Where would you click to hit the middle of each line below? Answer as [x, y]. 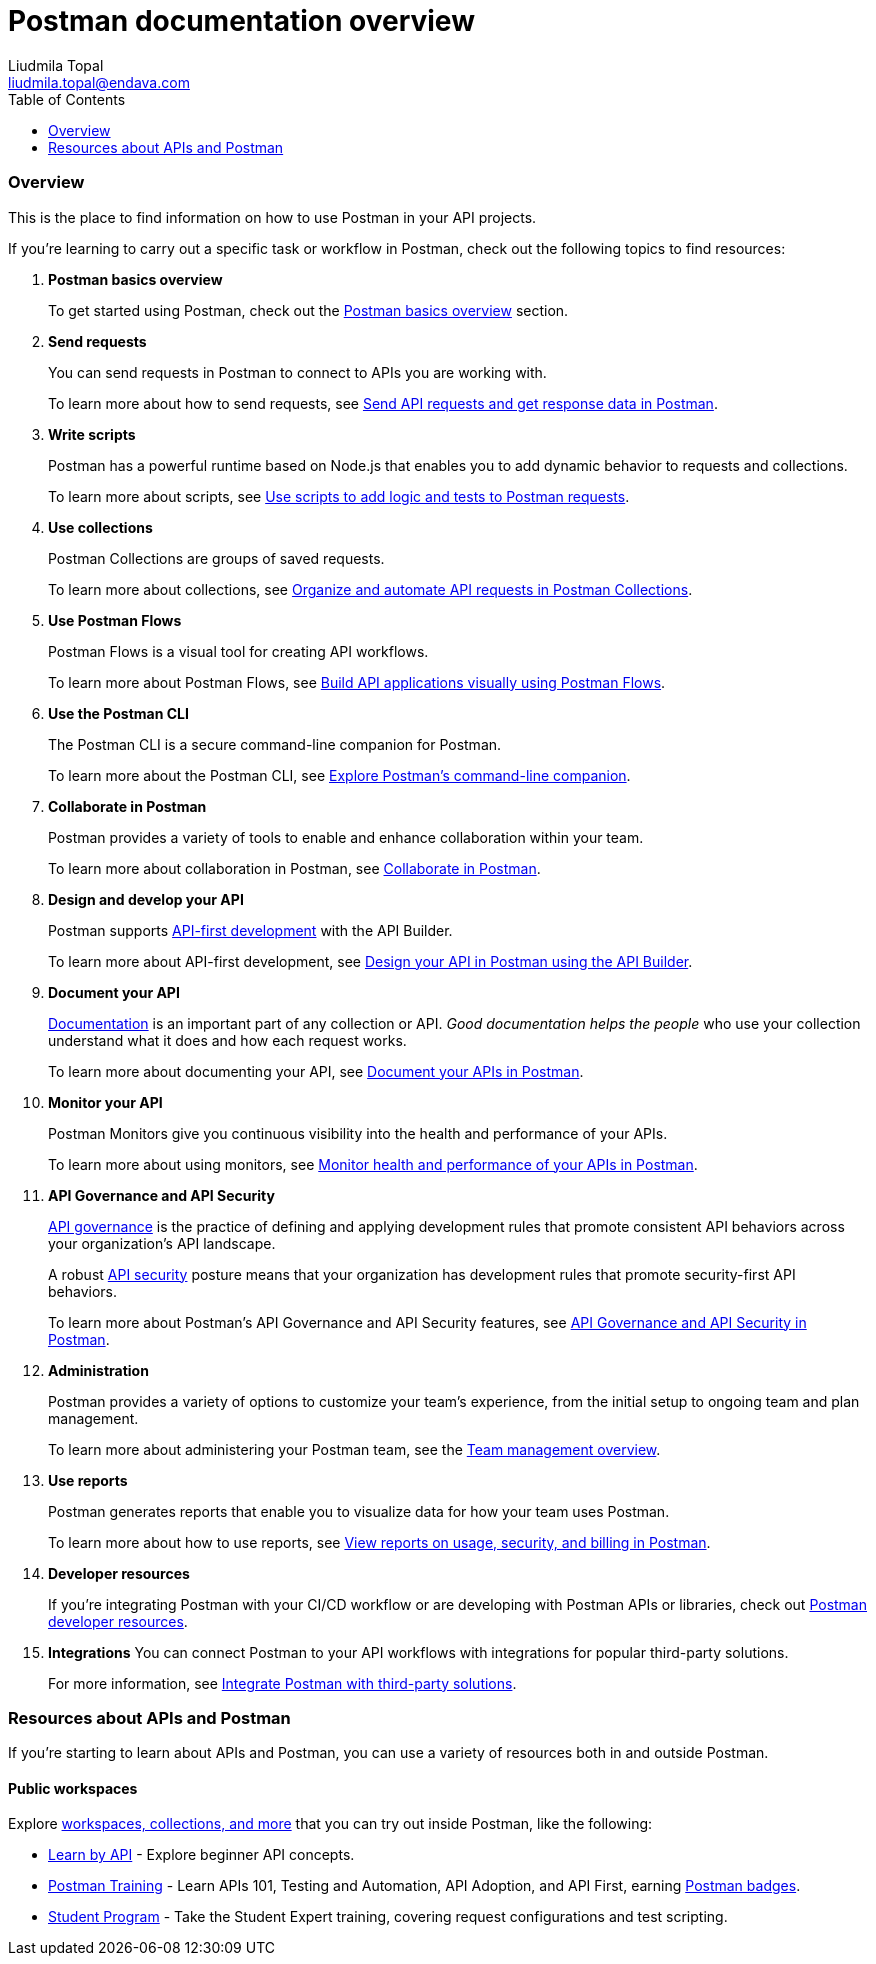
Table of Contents [67, 99]
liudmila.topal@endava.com [99, 82]
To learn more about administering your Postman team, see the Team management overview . [354, 1449]
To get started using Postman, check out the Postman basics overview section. [308, 310]
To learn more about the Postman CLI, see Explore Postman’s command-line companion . [339, 775]
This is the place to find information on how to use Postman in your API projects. [272, 217]
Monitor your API [105, 1102]
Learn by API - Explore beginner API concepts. [201, 1855]
